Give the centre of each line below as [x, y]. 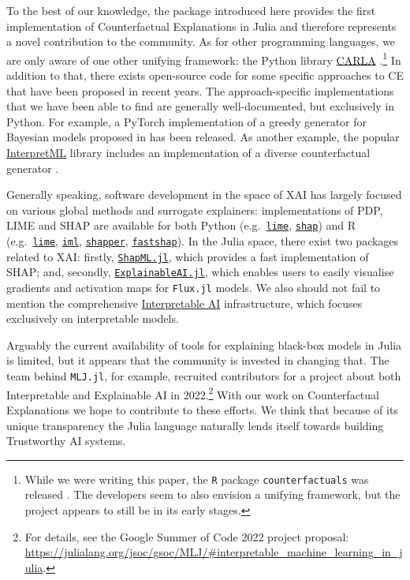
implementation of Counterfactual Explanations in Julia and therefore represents [201, 26]
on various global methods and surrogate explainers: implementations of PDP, [195, 210]
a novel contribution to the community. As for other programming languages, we [201, 41]
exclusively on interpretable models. [93, 318]
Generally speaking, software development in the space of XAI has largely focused [204, 195]
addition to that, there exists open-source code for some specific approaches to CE [205, 75]
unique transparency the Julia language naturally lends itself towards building [195, 425]
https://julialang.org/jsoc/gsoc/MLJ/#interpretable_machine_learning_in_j [214, 552]
